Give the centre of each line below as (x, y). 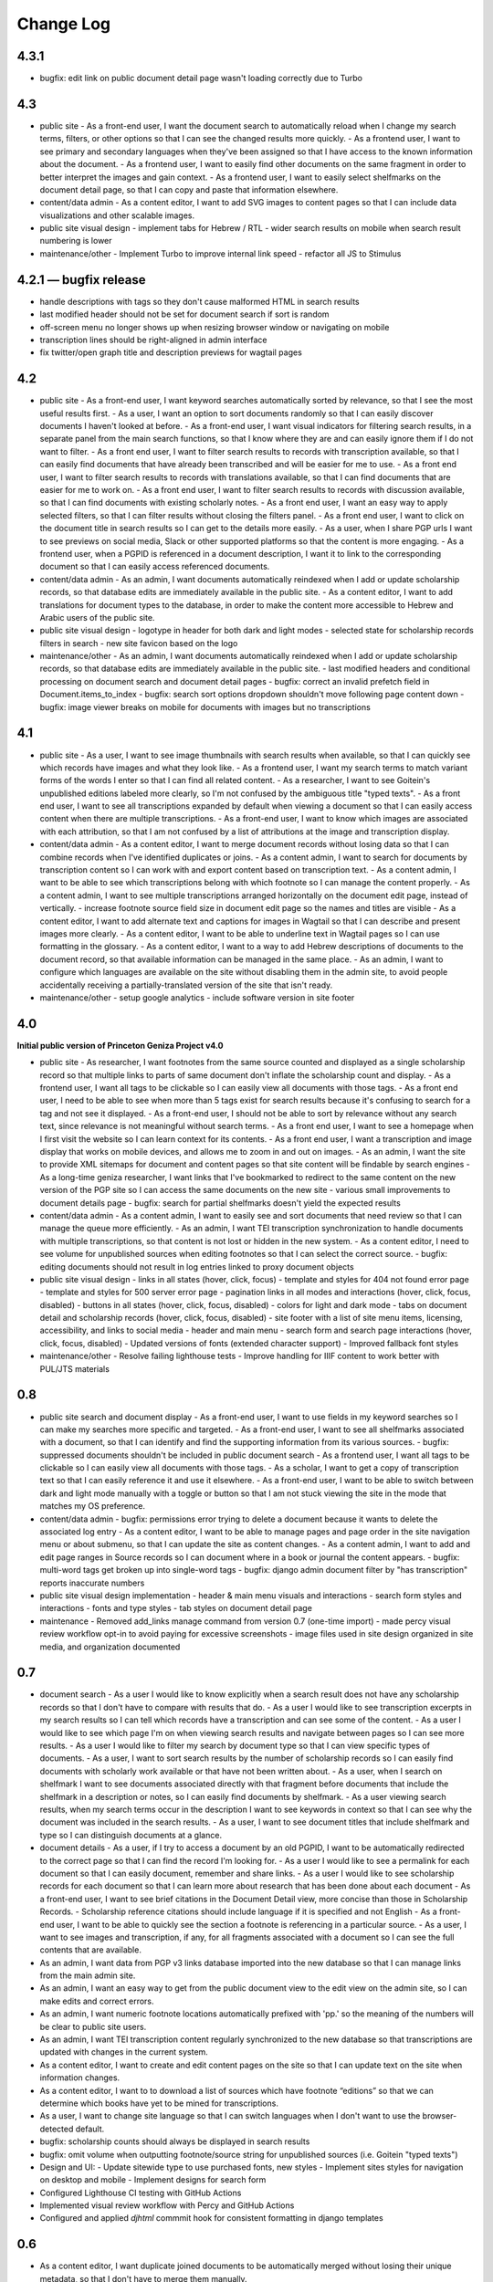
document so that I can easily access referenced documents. (155, 567)
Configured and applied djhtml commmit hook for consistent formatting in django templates (211, 2218)
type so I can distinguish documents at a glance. (131, 1835)
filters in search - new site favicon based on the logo (139, 643)
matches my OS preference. (93, 1506)
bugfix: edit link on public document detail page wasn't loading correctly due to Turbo (201, 79)
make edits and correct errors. (97, 2001)
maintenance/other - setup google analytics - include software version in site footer (197, 997)
